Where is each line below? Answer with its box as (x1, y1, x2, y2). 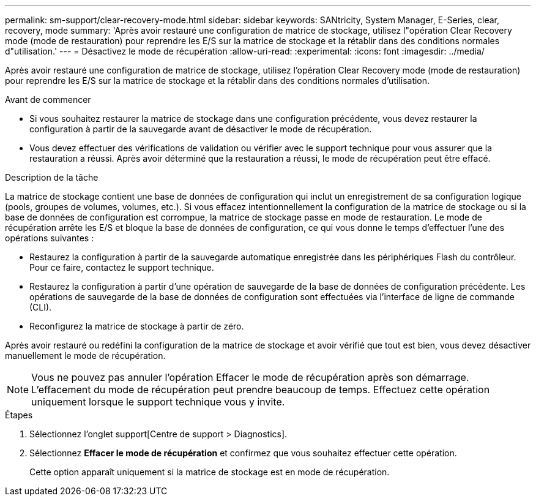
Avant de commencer (5, 94, 91, 105)
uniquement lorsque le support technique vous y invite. (31, 396, 285, 408)
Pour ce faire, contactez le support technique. (29, 262, 214, 273)
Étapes (5, 410, 33, 420)
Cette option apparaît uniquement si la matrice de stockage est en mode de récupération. (29, 467, 390, 477)
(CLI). (29, 302, 52, 312)
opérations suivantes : (5, 233, 94, 243)
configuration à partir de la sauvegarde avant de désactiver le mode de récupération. (29, 124, 372, 134)
